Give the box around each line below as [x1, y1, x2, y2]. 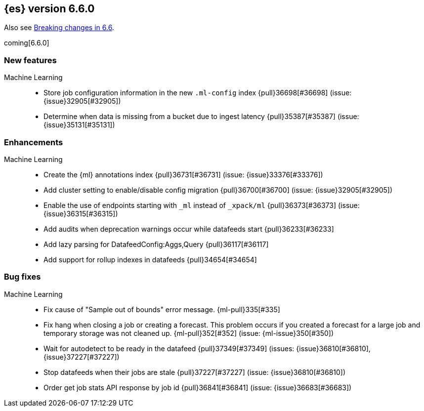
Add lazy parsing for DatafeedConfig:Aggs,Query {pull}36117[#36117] [43, 240, 269, 248]
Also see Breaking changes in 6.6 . [4, 23, 114, 32]
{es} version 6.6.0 [4, 2, 95, 15]
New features [4, 55, 57, 65]
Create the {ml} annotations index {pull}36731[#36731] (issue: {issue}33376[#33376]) [43, 170, 323, 179]
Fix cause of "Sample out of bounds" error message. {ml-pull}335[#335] [43, 305, 280, 314]
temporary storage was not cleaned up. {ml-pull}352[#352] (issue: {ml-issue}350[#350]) [43, 329, 334, 337]
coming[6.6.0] [4, 39, 49, 47]
